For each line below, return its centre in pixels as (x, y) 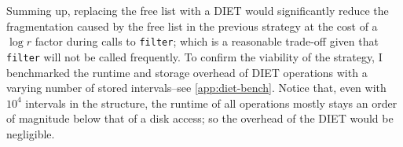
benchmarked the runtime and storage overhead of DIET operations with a (187, 72)
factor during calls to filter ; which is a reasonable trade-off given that (207, 41)
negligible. (31, 133)
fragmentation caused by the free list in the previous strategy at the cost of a (192, 26)
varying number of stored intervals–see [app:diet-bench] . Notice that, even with (196, 88)
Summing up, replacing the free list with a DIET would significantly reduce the (198, 10)
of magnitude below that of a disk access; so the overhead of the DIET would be (200, 118)
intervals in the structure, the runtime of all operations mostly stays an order (211, 103)
